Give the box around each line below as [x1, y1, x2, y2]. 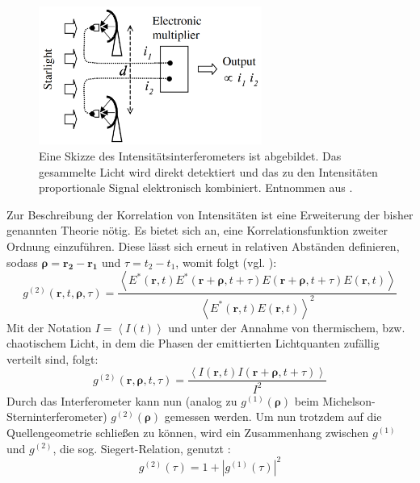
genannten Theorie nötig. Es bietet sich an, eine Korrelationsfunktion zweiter [6, 222, 388, 239]
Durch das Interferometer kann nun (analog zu [6, 392, 237, 409]
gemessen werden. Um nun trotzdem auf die [164, 408, 382, 425]
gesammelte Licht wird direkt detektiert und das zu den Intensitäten [39, 163, 378, 180]
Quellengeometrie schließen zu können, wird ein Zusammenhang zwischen [6, 423, 369, 440]
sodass [6, 253, 38, 270]
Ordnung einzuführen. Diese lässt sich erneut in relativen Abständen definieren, [6, 238, 400, 254]
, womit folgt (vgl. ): [175, 253, 277, 270]
